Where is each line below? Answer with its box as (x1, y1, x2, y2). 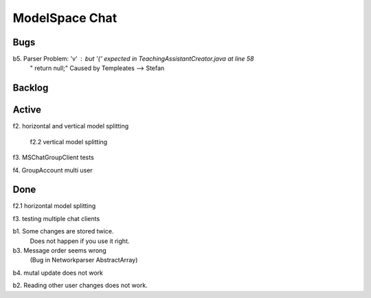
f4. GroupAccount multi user (12, 165, 93, 174)
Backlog (12, 82, 49, 94)
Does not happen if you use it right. (30, 237, 130, 245)
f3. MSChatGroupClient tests (12, 153, 94, 161)
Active (12, 104, 41, 116)
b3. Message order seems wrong (12, 247, 106, 255)
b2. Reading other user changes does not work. (12, 282, 148, 290)
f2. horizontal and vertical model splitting (12, 122, 129, 130)
